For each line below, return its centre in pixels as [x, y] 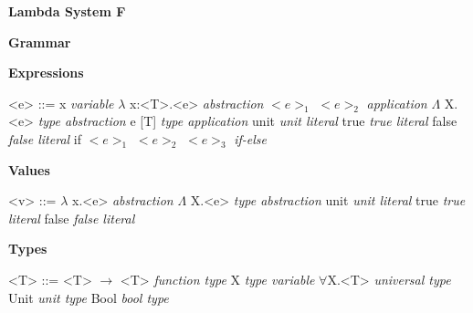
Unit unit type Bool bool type [89, 297]
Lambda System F [67, 11]
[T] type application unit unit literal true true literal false [299, 121]
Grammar [40, 42]
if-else [251, 138]
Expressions [46, 73]
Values [29, 169]
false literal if [45, 138]
